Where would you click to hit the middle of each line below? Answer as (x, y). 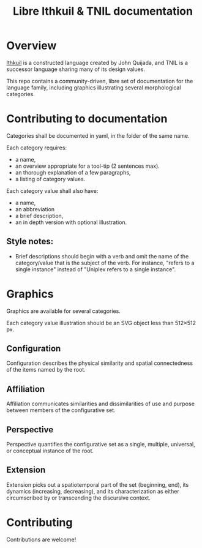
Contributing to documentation (87, 119)
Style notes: (30, 242)
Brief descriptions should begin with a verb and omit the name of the (102, 256)
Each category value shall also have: (52, 190)
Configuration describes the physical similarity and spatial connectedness (99, 363)
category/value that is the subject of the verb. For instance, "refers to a (105, 263)
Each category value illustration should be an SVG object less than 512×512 (101, 323)
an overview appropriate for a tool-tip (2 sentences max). (88, 166)
